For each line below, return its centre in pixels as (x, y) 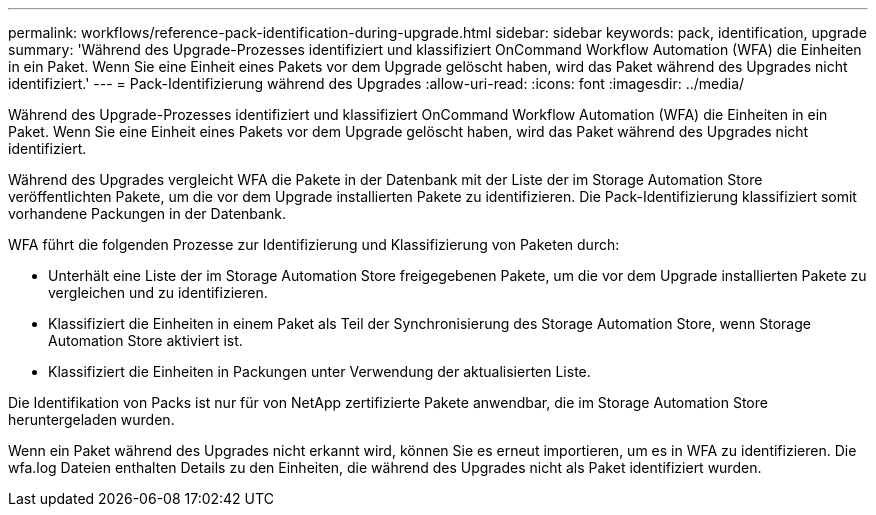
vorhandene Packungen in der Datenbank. (147, 213)
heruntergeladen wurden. (91, 419)
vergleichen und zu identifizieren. (158, 292)
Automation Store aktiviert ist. (145, 340)
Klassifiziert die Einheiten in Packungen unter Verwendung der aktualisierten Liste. (319, 371)
